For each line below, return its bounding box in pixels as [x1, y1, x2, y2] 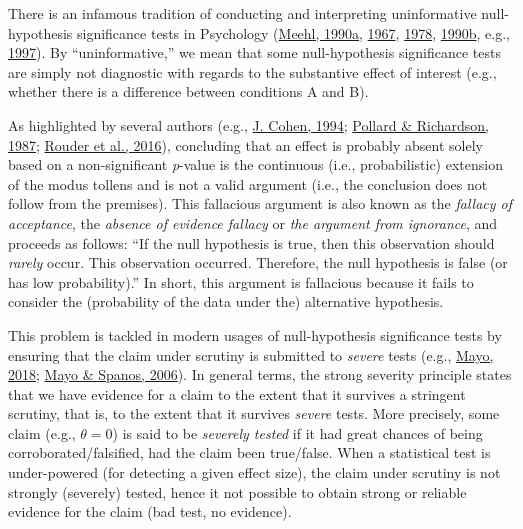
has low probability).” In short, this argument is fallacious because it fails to [8, 271, 474, 292]
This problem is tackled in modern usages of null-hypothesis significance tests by [8, 324, 502, 345]
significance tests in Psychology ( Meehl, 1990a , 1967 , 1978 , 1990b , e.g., [76, 22, 510, 43]
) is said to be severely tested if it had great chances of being [112, 422, 483, 443]
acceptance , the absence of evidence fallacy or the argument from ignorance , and [8, 212, 498, 233]
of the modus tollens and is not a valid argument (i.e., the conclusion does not [8, 173, 488, 194]
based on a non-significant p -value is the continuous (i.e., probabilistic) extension [8, 154, 503, 175]
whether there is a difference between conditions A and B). [8, 81, 369, 102]
